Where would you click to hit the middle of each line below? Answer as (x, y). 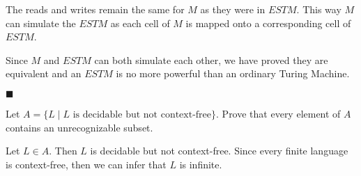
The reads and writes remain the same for (95, 9)
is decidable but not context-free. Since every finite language (219, 151)
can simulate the (41, 23)
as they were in (233, 9)
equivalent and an (44, 73)
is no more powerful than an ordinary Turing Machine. (233, 73)
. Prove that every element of (278, 113)
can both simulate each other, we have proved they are (211, 59)
